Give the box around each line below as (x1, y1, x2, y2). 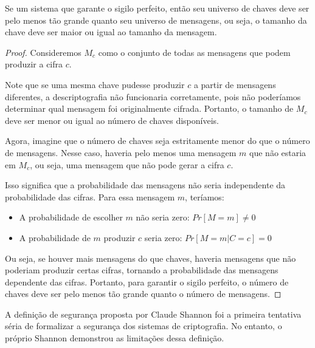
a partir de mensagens (193, 78, 276, 90)
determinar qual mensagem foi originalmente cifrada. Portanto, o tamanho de (5, 102, 294, 115)
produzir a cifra (5, 58, 63, 70)
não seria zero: (136, 211, 190, 223)
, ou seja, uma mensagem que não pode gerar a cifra (30, 158, 224, 171)
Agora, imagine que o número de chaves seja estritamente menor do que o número (5, 134, 310, 147)
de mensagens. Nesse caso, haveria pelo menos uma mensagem (5, 146, 237, 159)
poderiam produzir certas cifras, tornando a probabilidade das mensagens (5, 264, 279, 276)
